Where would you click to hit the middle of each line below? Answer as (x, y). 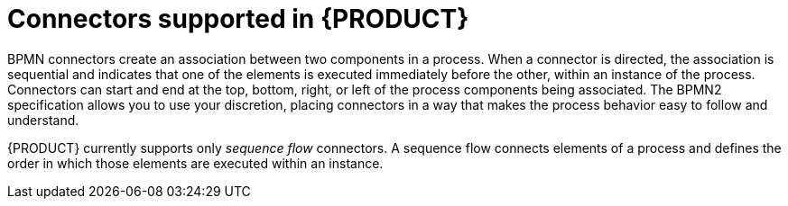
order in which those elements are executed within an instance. (195, 163)
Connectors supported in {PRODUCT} (238, 19)
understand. (43, 120)
